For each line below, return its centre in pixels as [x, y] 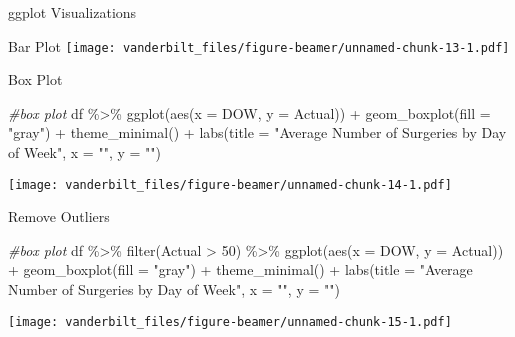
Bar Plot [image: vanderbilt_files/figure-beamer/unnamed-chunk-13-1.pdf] [259, 45]
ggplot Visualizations [72, 12]
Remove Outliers [59, 216]
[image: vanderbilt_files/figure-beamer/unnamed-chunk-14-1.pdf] [230, 184]
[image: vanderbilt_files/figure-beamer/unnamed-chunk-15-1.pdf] [230, 321]
